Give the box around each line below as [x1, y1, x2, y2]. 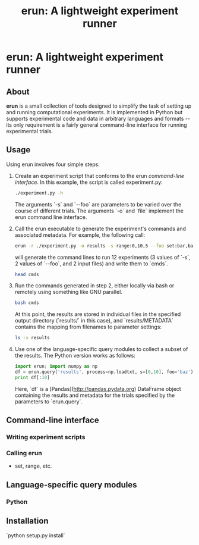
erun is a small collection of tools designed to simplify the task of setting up [6, 102, 192, 109]
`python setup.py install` [6, 531, 65, 539]
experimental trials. [6, 128, 53, 134]
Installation [6, 516, 49, 526]
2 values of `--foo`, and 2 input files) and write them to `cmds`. [14, 260, 168, 267]
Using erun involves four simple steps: [6, 161, 100, 168]
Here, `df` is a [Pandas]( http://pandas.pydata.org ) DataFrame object [14, 385, 181, 392]
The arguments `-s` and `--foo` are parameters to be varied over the [14, 201, 182, 208]
